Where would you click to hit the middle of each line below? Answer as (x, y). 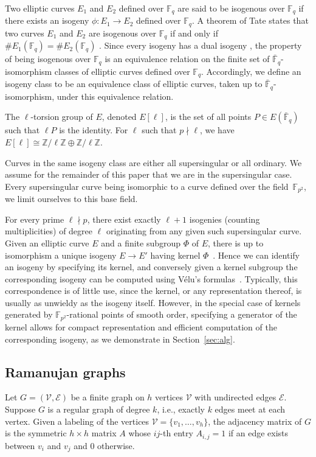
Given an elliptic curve (47, 242)
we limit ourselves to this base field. (71, 199)
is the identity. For (94, 130)
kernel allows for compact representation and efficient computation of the (141, 326)
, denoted (119, 117)
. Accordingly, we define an (251, 71)
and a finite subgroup (141, 242)
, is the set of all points (208, 117)
